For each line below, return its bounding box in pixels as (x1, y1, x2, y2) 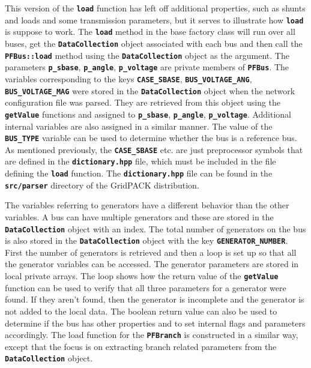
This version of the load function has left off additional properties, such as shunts (5, 2, 306, 14)
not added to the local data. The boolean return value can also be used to (5, 304, 277, 317)
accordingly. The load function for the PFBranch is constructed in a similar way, (5, 328, 298, 341)
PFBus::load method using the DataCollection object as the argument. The (5, 49, 289, 61)
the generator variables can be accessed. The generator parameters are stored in (5, 258, 299, 270)
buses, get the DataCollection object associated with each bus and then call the (5, 37, 303, 49)
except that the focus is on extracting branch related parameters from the (5, 340, 277, 352)
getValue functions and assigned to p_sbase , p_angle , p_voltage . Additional (5, 107, 291, 120)
